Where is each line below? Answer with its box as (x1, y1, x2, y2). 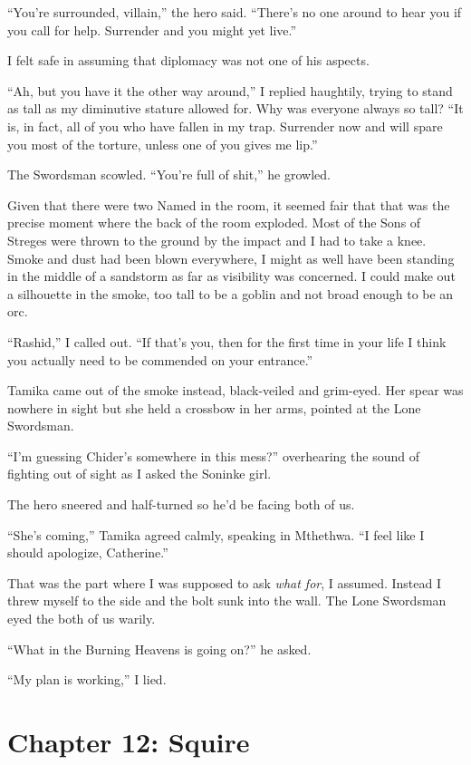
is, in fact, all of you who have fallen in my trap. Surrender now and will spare (7, 116, 443, 135)
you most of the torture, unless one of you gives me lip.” (7, 134, 318, 153)
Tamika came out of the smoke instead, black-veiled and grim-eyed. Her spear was (7, 381, 464, 400)
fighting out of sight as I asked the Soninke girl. (7, 464, 272, 483)
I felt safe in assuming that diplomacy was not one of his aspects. (7, 51, 370, 70)
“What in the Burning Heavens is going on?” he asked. (7, 639, 312, 658)
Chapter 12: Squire (7, 723, 250, 760)
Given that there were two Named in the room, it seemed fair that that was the (7, 195, 450, 214)
